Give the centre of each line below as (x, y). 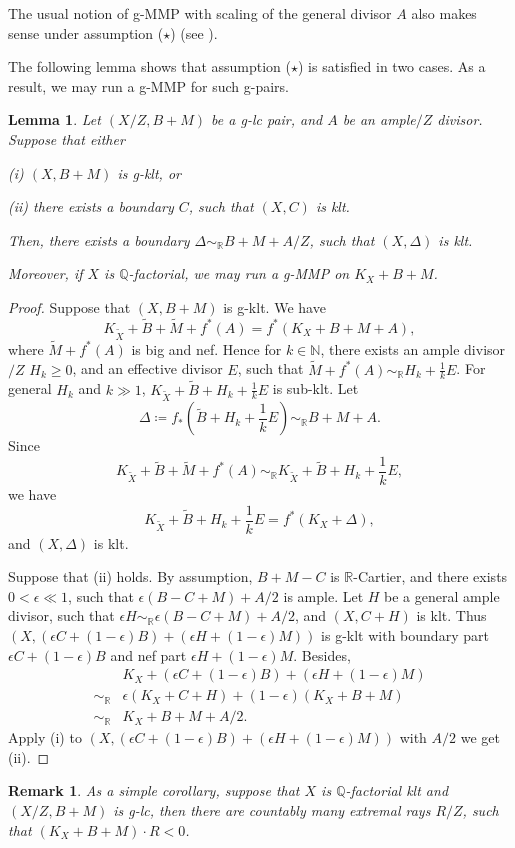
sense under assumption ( (86, 32)
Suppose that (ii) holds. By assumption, (130, 576)
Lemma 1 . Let (54, 119)
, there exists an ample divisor (413, 348)
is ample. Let (323, 595)
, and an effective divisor (147, 368)
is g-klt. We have (274, 306)
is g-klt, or (149, 172)
